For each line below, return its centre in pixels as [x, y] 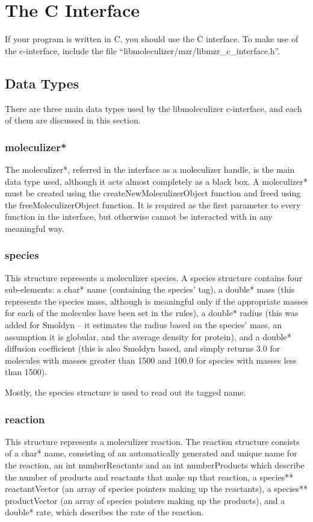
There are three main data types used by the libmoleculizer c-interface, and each [153, 108]
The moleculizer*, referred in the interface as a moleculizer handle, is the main [150, 169]
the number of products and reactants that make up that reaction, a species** [149, 477]
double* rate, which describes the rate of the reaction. [104, 512]
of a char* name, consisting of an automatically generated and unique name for [151, 453]
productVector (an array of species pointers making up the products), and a [145, 500]
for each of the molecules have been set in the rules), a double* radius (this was [152, 313]
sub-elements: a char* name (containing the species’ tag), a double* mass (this [150, 289]
